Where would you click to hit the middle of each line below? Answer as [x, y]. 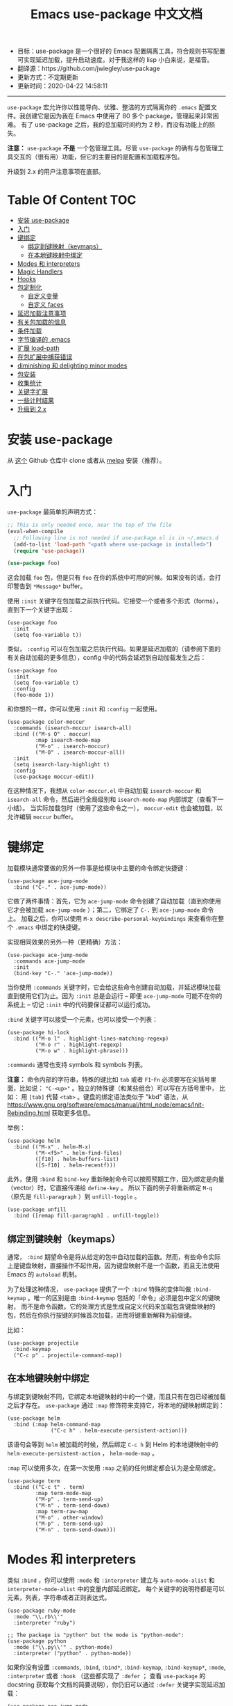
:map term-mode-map [63, 1493]
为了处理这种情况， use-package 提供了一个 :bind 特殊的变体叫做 [100, 1289]
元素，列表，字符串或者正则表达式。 [59, 1597]
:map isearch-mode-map [68, 741]
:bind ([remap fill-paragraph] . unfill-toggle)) [86, 1216]
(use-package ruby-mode [42, 1611]
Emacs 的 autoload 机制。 [44, 1274]
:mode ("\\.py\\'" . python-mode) [63, 1647]
